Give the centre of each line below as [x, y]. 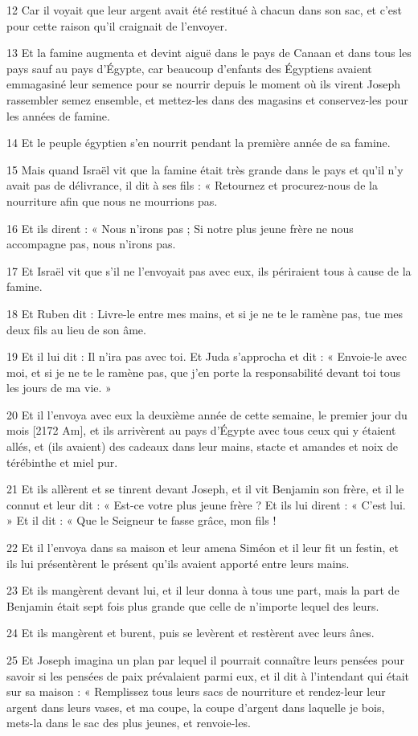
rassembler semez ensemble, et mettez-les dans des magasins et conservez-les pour [207, 99]
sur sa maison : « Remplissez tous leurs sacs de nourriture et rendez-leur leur [196, 691]
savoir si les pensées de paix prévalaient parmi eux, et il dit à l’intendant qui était [208, 675]
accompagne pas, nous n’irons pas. [91, 244]
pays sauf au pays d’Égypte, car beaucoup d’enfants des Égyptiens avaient [189, 68]
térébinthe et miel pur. [62, 462]
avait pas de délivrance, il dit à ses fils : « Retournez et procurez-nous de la [192, 185]
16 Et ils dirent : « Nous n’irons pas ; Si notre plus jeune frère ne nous [180, 228]
